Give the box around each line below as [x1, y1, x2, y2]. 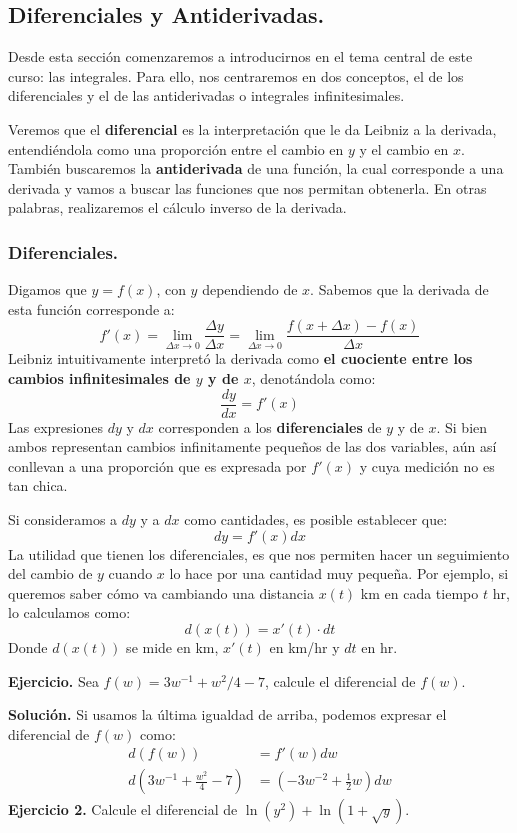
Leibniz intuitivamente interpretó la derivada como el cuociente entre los [8, 348, 473, 369]
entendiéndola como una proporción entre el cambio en [8, 138, 344, 159]
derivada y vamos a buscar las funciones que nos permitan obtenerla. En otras [8, 177, 487, 198]
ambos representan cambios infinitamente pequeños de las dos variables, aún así [8, 436, 497, 457]
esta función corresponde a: [8, 298, 175, 319]
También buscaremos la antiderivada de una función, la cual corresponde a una [8, 158, 504, 179]
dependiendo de [202, 279, 298, 300]
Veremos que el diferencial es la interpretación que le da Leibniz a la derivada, [8, 118, 497, 139]
